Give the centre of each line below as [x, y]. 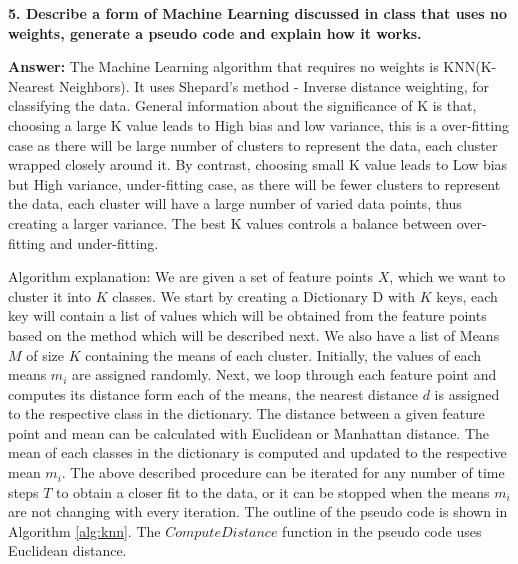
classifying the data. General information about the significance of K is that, [242, 105]
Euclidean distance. [67, 550]
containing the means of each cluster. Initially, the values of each [283, 354]
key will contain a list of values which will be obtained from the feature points [247, 315]
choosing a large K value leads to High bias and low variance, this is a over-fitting [258, 124]
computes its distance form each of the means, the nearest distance [213, 393]
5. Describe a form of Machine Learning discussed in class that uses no [258, 13]
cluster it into [49, 295]
